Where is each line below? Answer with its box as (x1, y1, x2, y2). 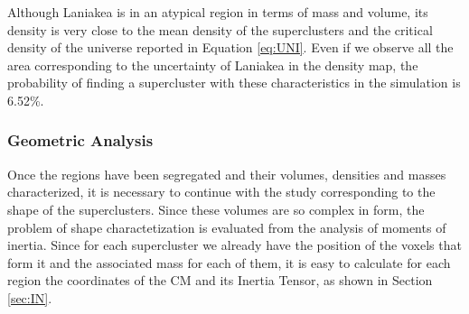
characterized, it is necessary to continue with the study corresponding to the (7, 182, 436, 201)
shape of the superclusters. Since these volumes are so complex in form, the (7, 199, 425, 218)
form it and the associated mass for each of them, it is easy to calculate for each (7, 253, 451, 272)
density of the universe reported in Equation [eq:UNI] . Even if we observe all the (7, 38, 454, 57)
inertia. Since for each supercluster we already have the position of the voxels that (7, 235, 462, 254)
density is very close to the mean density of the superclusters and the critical (7, 20, 433, 39)
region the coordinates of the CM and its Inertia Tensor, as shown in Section (7, 271, 433, 290)
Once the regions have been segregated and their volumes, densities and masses (7, 164, 446, 183)
